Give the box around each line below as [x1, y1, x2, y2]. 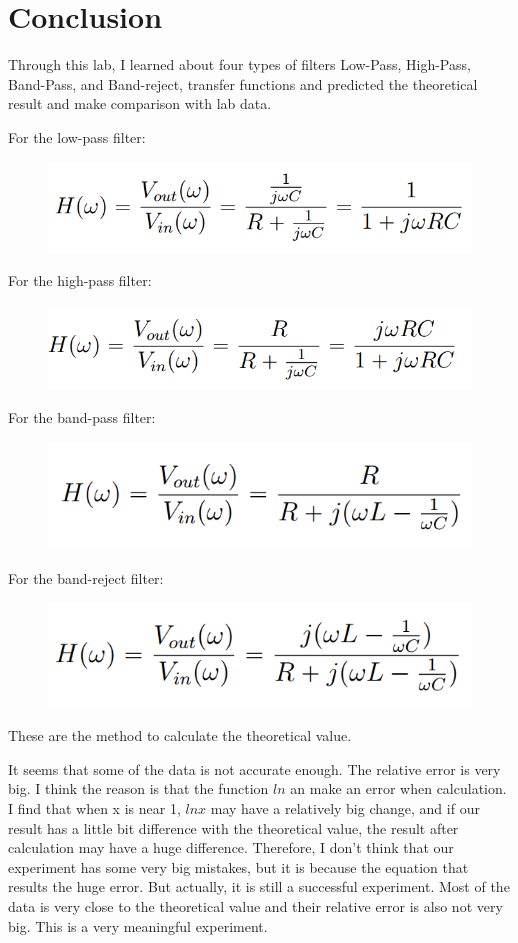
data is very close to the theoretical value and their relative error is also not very [8, 895, 503, 916]
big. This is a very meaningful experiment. [8, 915, 268, 936]
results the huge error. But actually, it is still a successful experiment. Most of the [8, 876, 510, 897]
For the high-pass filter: [8, 270, 152, 291]
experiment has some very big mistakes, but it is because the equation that [8, 856, 469, 877]
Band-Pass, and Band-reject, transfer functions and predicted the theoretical [8, 73, 478, 94]
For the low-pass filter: [8, 126, 146, 147]
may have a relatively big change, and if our [210, 797, 480, 818]
